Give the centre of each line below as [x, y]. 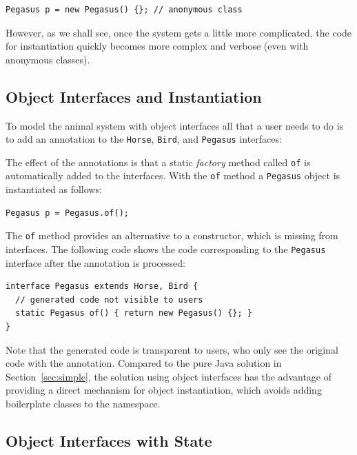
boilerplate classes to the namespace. [83, 403]
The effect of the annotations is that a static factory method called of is [158, 162]
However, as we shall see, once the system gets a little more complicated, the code [179, 32]
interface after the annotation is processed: [95, 262]
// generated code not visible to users [109, 300]
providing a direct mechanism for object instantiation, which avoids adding [164, 390]
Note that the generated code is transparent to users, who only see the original [172, 349]
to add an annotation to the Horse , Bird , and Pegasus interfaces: [144, 139]
